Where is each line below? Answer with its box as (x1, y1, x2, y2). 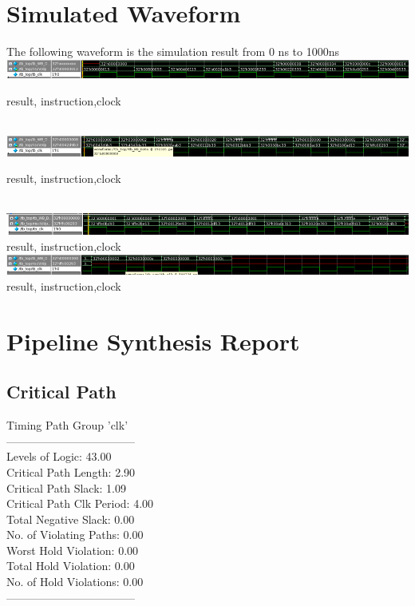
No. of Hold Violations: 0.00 (6, 573, 144, 590)
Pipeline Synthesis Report (6, 324, 300, 357)
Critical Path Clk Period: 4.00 (6, 495, 154, 512)
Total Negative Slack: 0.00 (6, 510, 135, 527)
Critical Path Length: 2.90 (6, 463, 136, 480)
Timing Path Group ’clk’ (6, 417, 128, 434)
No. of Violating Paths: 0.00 (6, 526, 144, 543)
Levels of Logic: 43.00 (6, 448, 112, 465)
